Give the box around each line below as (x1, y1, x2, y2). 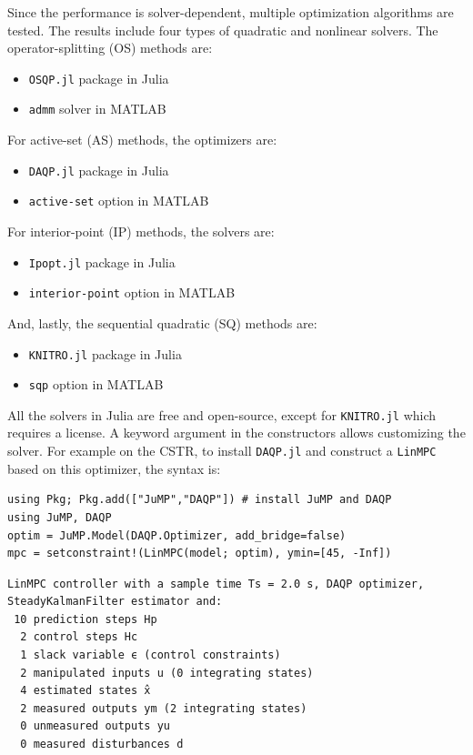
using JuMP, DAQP (7, 510, 112, 524)
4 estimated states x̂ (20, 684, 151, 698)
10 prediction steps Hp (14, 612, 157, 626)
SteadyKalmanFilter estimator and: (7, 595, 223, 609)
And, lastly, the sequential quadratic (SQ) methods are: (7, 313, 317, 332)
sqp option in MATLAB (28, 375, 164, 394)
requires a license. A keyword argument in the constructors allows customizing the (7, 423, 466, 442)
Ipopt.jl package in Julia (28, 252, 176, 271)
